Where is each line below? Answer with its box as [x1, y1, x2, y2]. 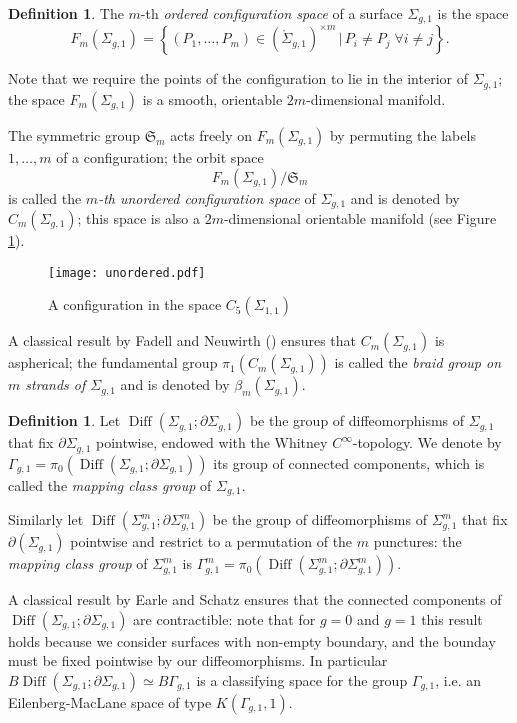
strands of [25, 374, 86, 395]
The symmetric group [8, 124, 140, 145]
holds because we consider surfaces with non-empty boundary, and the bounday [8, 630, 496, 651]
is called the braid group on [334, 352, 502, 373]
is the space [437, 3, 509, 23]
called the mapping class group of [8, 474, 212, 495]
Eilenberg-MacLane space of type [8, 691, 212, 712]
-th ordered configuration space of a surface [140, 3, 403, 23]
